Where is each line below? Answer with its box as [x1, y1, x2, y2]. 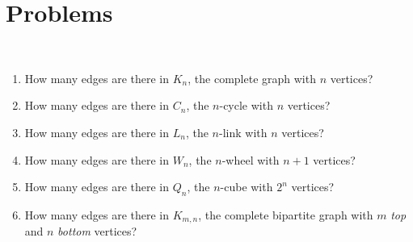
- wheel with [221, 151, 280, 168]
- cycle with [219, 97, 273, 114]
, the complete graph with [188, 69, 316, 86]
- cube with [220, 178, 273, 195]
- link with [219, 123, 268, 140]
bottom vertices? [57, 223, 137, 240]
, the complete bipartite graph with [198, 206, 373, 223]
